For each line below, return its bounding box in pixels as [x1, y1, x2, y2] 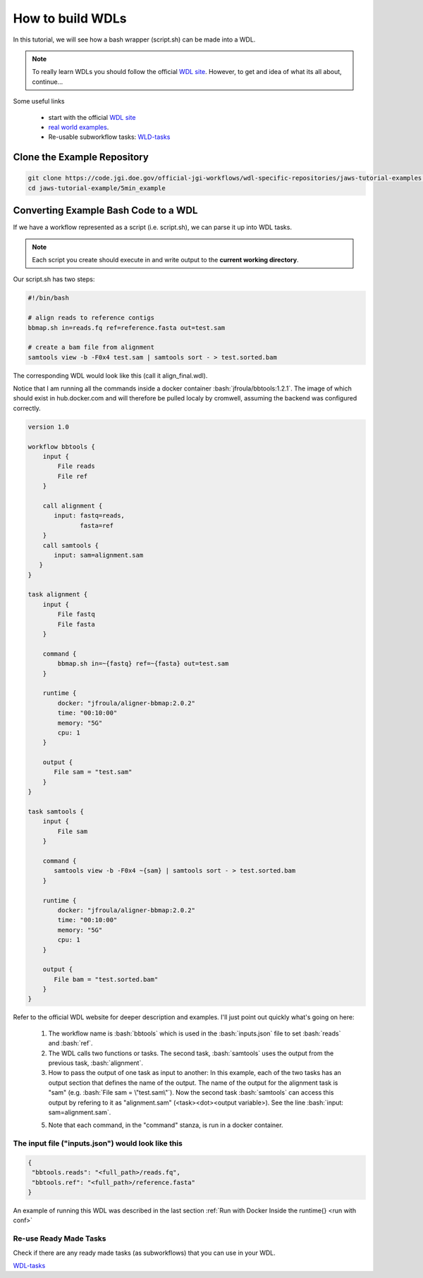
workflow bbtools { [27, 443, 95, 450]
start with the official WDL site [48, 113, 136, 121]
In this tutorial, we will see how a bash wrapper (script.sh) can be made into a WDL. [13, 35, 256, 44]
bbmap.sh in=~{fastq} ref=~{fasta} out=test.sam [57, 660, 229, 668]
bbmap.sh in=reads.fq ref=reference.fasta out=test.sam [27, 324, 226, 331]
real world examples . [48, 123, 109, 131]
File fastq [57, 610, 95, 618]
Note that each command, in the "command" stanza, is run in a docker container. [48, 1121, 283, 1129]
